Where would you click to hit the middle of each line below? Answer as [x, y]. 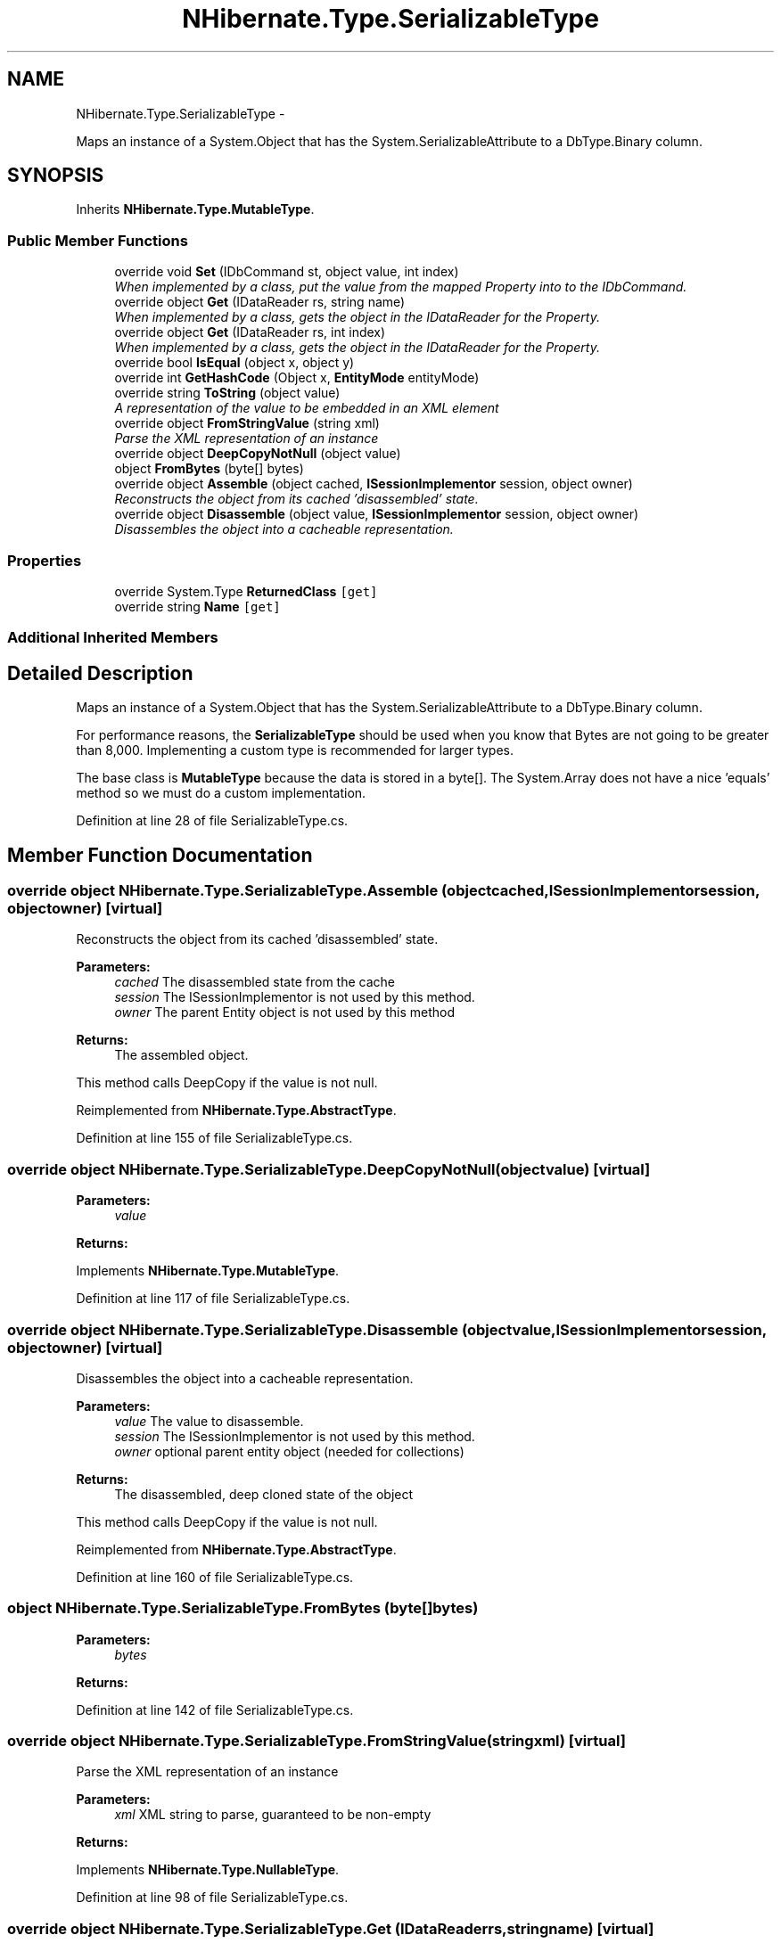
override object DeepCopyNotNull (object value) [258, 454]
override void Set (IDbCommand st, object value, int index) [287, 272]
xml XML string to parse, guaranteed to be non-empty [273, 1815]
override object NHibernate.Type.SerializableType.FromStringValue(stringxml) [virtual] [317, 1741]
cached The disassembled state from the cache [255, 982]
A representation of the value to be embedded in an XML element [307, 408]
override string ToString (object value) [227, 393]
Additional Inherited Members [113, 638]
